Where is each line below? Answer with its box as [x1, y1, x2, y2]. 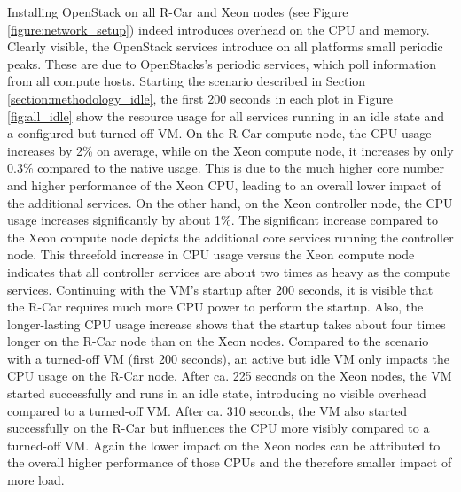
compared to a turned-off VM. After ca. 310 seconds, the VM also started [7, 401, 408, 419]
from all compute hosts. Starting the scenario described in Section [7, 72, 366, 90]
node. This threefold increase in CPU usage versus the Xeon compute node [7, 245, 415, 264]
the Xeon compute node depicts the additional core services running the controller [7, 227, 454, 246]
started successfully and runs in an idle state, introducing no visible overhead [7, 384, 426, 403]
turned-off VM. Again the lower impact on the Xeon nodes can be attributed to [7, 435, 441, 454]
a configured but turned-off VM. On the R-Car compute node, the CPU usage [7, 124, 432, 142]
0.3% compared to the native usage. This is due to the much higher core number [7, 158, 445, 177]
